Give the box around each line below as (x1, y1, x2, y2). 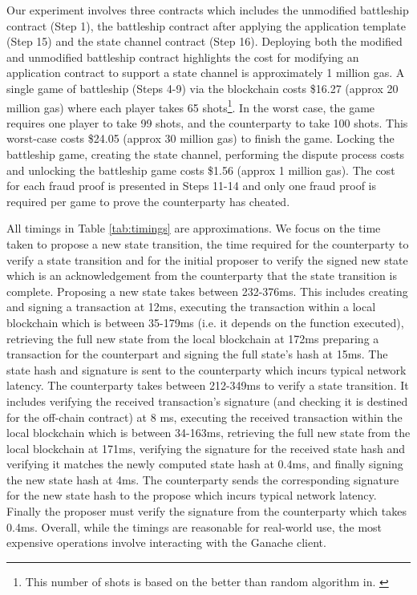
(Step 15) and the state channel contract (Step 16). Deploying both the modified (6, 33, 403, 50)
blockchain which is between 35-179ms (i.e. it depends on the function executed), (6, 314, 404, 330)
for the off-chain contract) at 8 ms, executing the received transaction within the (6, 408, 403, 425)
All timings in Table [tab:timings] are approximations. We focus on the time (6, 220, 381, 237)
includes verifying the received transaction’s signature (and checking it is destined (6, 392, 408, 409)
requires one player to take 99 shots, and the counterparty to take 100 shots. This (6, 114, 408, 131)
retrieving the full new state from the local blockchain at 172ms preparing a (6, 330, 379, 346)
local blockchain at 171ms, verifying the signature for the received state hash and (6, 439, 406, 456)
